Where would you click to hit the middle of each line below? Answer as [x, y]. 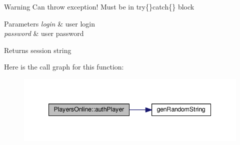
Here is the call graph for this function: [64, 67]
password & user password [44, 33]
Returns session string [38, 50]
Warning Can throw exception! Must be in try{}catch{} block [99, 6]
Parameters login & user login [49, 23]
